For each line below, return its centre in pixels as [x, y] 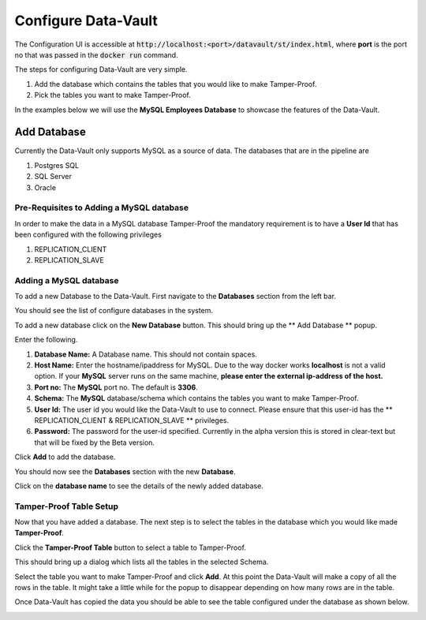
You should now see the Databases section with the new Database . [125, 471]
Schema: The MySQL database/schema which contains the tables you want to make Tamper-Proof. [196, 398]
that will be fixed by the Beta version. [95, 443]
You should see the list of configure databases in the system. [114, 311]
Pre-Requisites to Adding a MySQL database [102, 207]
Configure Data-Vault [86, 21]
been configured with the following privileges [88, 235]
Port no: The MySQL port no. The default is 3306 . [116, 387]
